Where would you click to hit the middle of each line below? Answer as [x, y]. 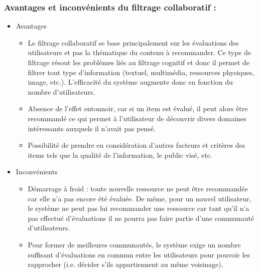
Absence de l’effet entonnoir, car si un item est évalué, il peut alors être [138, 108]
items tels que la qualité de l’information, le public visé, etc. [120, 155]
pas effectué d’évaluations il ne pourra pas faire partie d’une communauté [141, 218]
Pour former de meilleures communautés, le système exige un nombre [134, 244]
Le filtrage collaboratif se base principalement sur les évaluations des [133, 42]
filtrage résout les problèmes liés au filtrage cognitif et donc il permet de [139, 62]
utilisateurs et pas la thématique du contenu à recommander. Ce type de [140, 52]
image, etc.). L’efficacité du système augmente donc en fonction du [130, 82]
